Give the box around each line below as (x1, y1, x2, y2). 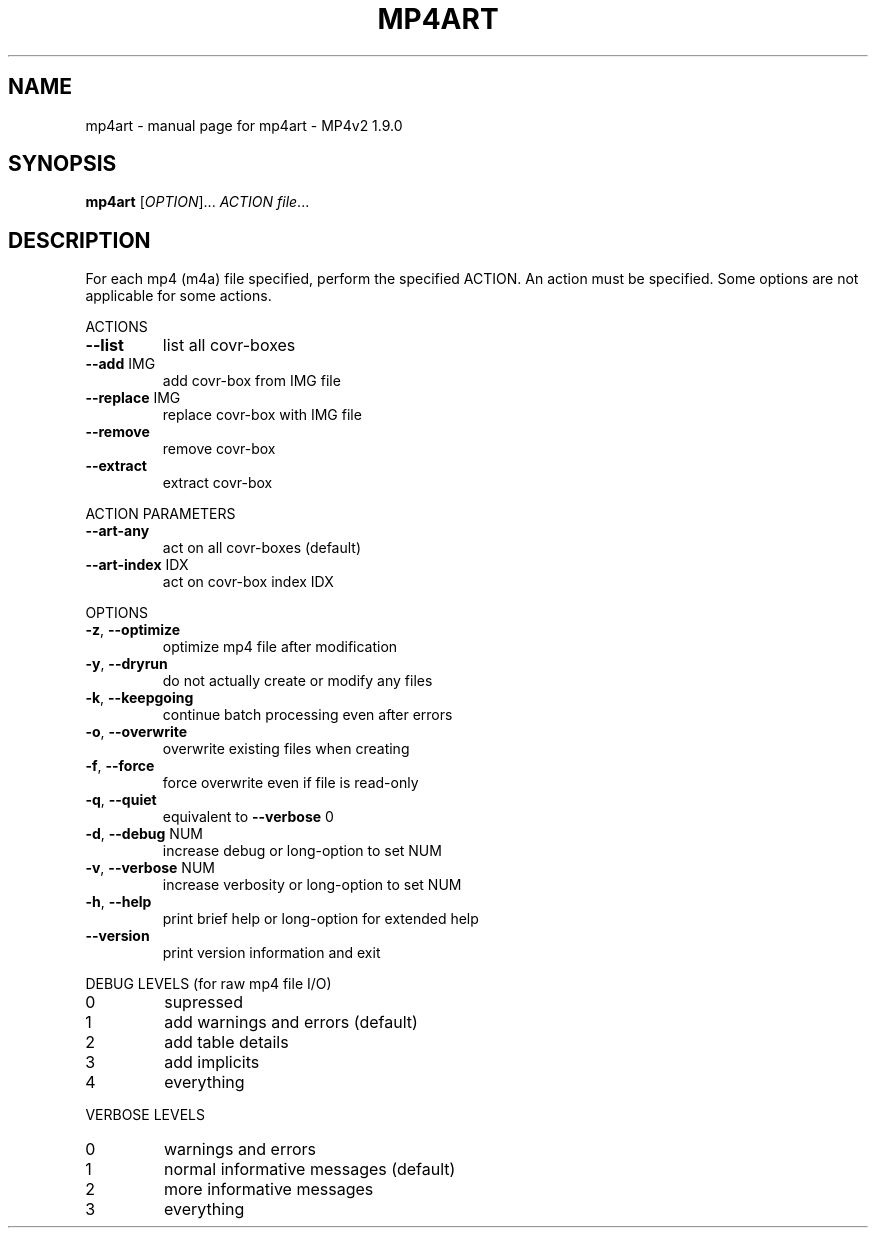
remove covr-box (162, 440, 276, 458)
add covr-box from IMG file (162, 372, 341, 390)
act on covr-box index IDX (162, 573, 334, 591)
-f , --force (85, 757, 155, 775)
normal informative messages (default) (163, 1159, 456, 1180)
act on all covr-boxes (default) (162, 539, 362, 557)
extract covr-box (162, 474, 273, 492)
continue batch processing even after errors (162, 706, 453, 724)
